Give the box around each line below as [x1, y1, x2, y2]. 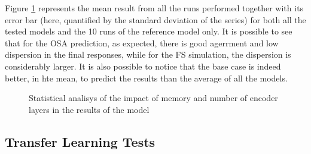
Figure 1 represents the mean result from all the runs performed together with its [5, 2, 304, 14]
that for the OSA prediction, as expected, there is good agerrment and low [5, 36, 279, 49]
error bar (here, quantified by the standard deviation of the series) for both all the [5, 13, 306, 26]
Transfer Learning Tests [5, 132, 155, 150]
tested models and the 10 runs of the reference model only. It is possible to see [5, 25, 292, 37]
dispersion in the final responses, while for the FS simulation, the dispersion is [5, 48, 291, 61]
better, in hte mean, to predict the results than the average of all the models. [5, 71, 288, 84]
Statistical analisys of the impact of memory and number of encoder [29, 92, 278, 104]
